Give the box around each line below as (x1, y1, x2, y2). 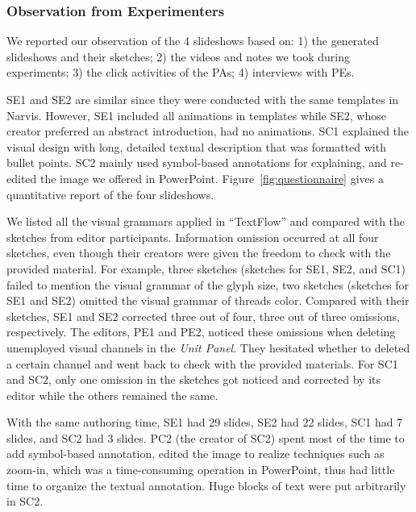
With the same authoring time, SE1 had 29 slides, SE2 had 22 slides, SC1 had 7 (6, 414, 403, 431)
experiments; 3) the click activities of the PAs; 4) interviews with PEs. (6, 64, 355, 81)
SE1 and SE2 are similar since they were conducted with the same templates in (6, 91, 399, 107)
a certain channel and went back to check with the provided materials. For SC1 (6, 355, 398, 372)
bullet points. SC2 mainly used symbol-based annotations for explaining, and (6, 154, 387, 171)
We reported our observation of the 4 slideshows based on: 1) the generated (6, 32, 379, 49)
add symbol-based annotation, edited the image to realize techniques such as (6, 445, 385, 462)
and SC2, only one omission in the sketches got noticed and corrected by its (6, 371, 381, 388)
